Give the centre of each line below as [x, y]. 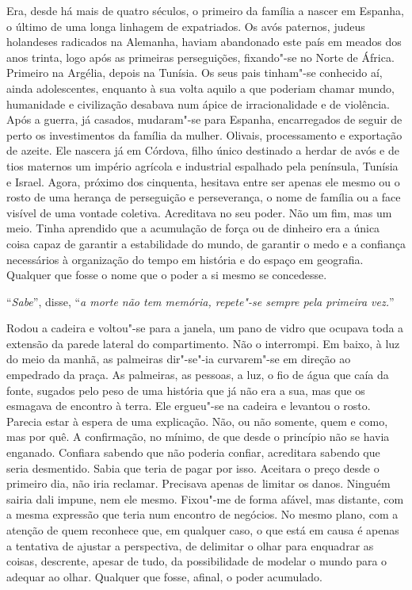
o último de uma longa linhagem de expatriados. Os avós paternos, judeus [186, 26]
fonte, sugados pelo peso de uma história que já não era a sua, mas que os [186, 390]
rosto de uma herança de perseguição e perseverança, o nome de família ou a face [204, 197]
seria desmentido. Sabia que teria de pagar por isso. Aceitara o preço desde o [193, 467]
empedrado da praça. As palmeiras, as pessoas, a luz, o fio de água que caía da [198, 375]
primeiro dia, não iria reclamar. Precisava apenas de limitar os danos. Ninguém [198, 483]
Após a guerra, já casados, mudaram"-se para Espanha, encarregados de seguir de [204, 119]
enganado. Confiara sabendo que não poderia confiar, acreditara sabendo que [193, 452]
